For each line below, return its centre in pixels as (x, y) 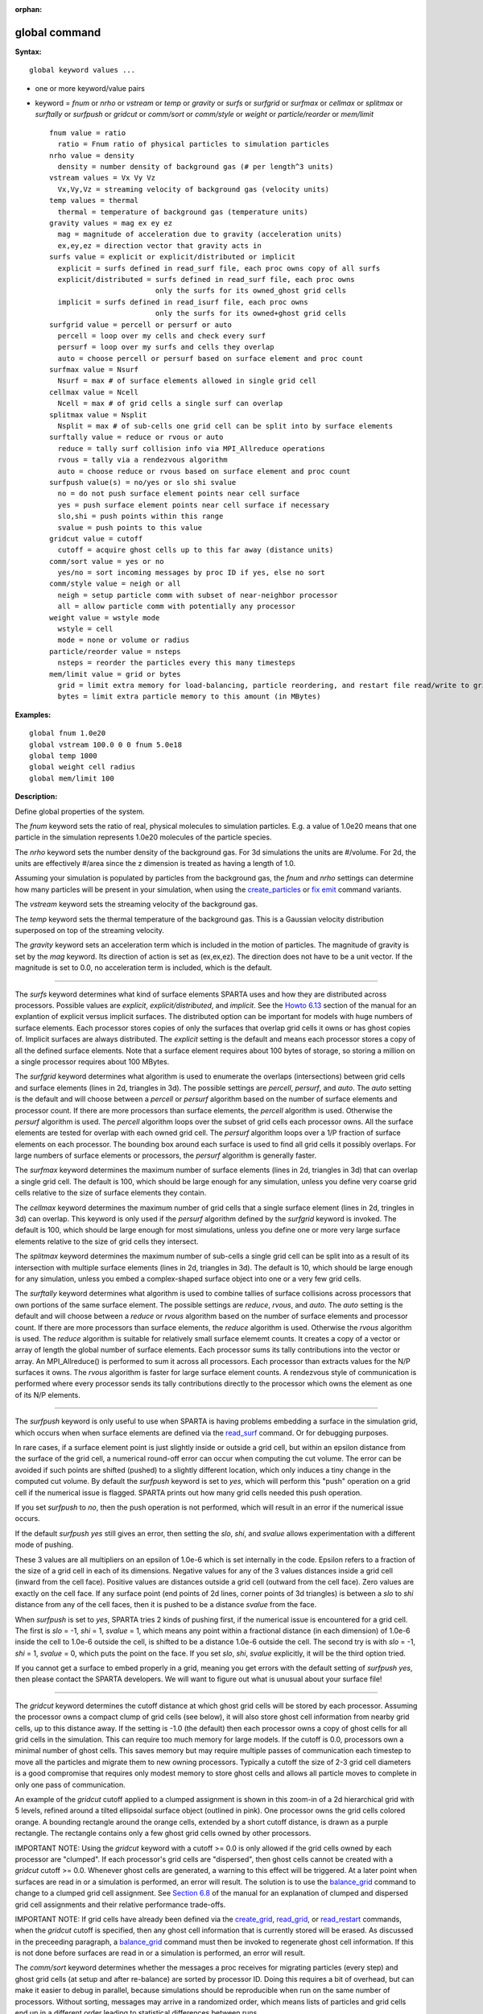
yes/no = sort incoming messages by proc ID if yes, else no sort (191, 573)
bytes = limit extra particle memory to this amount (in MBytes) (189, 696)
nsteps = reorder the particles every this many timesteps (176, 663)
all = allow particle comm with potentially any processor (176, 607)
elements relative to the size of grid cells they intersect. (107, 1241)
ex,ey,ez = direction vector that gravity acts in (159, 245)
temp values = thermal (94, 201)
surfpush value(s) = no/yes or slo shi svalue (143, 482)
